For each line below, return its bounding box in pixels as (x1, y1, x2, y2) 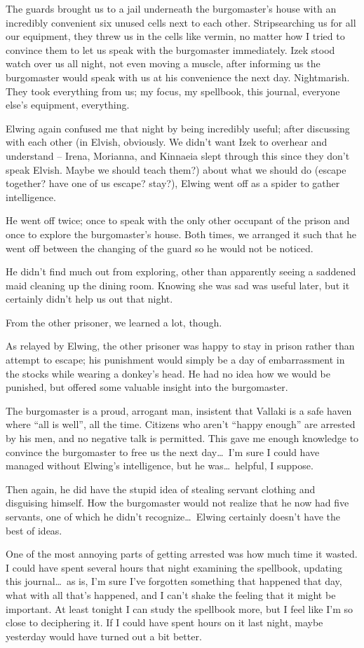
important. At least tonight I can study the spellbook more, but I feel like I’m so (6, 601, 353, 616)
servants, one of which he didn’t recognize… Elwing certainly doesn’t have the (6, 509, 340, 523)
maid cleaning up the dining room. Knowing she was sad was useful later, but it (6, 277, 350, 292)
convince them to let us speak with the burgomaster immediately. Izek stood (6, 42, 335, 57)
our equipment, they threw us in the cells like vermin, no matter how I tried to (6, 29, 345, 43)
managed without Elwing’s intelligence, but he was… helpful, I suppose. (6, 458, 314, 473)
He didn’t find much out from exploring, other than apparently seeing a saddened (6, 264, 356, 279)
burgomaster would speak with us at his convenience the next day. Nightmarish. (6, 69, 350, 84)
